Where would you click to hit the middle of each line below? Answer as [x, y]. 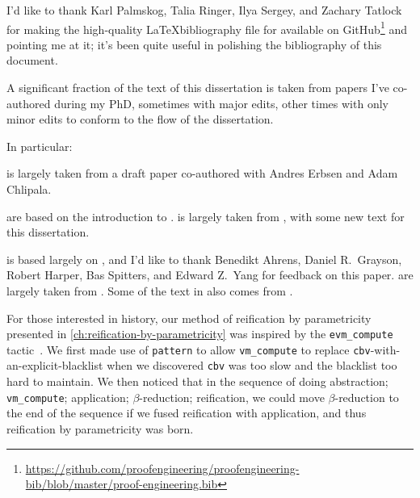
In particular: [40, 146]
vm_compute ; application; [68, 397]
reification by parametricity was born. [100, 428]
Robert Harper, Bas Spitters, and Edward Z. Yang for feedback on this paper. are [210, 275]
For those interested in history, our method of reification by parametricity [189, 318]
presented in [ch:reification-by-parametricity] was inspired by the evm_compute [200, 334]
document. [32, 60]
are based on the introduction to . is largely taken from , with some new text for [206, 216]
